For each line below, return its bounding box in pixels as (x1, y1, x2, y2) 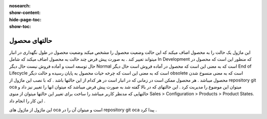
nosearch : (9, 3, 31, 8)
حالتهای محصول (9, 36, 52, 44)
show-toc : (9, 24, 31, 30)
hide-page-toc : (9, 16, 42, 22)
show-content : (9, 10, 41, 16)
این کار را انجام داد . (9, 98, 45, 104)
